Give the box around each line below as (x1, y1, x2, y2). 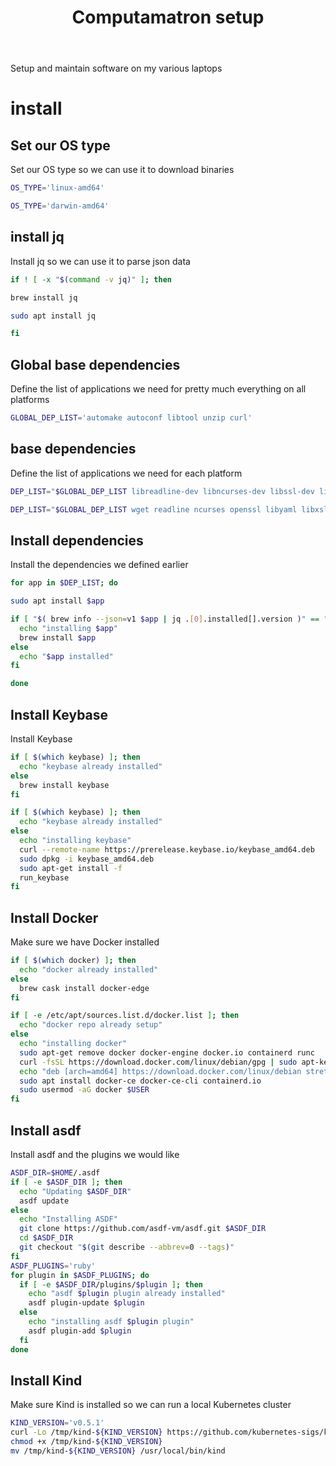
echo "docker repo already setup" (19, 1020, 163, 1030)
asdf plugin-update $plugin (28, 1298, 145, 1308)
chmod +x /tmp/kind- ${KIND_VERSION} (10, 1437, 163, 1447)
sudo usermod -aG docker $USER (19, 1085, 150, 1095)
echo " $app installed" (19, 651, 114, 661)
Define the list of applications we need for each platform (10, 467, 243, 479)
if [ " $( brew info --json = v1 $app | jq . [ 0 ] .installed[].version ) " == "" (10, 614, 333, 625)
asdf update (19, 1196, 70, 1206)
